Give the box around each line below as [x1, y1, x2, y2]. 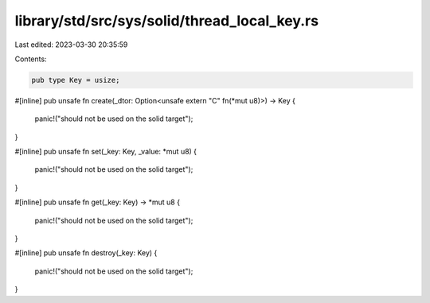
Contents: [14, 54, 47, 64]
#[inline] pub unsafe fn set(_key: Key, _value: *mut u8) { [14, 147, 197, 157]
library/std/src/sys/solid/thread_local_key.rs [14, 12, 319, 29]
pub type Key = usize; [31, 76, 120, 84]
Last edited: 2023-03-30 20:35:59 [14, 40, 128, 49]
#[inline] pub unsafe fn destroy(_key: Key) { [14, 248, 158, 258]
